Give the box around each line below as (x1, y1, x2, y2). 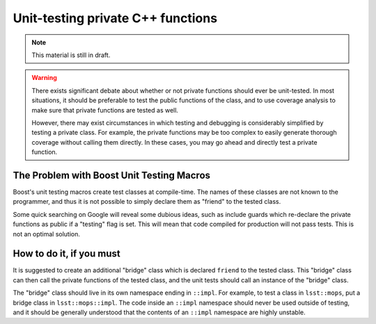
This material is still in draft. (31, 51, 111, 59)
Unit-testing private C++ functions (13, 10, 218, 26)
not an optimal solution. (13, 229, 80, 238)
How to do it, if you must (13, 248, 121, 260)
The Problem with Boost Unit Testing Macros (13, 169, 211, 181)
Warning (31, 74, 57, 82)
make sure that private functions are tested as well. (31, 106, 179, 114)
